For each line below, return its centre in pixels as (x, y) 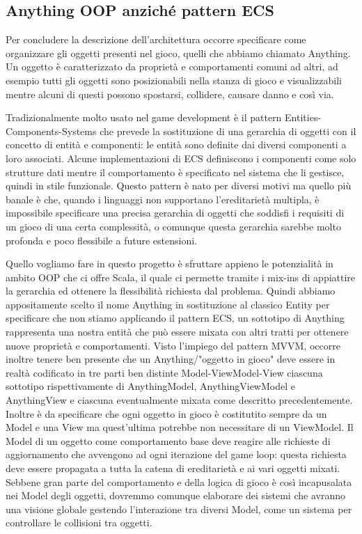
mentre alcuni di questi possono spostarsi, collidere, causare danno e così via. (170, 94)
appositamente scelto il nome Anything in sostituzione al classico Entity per (168, 304)
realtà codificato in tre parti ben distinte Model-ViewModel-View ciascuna (164, 372)
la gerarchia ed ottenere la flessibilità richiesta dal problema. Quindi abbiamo (171, 291)
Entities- (303, 117)
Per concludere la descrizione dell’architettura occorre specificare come (156, 39)
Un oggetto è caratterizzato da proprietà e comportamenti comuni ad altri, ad (172, 66)
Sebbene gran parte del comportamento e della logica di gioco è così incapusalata (179, 481)
